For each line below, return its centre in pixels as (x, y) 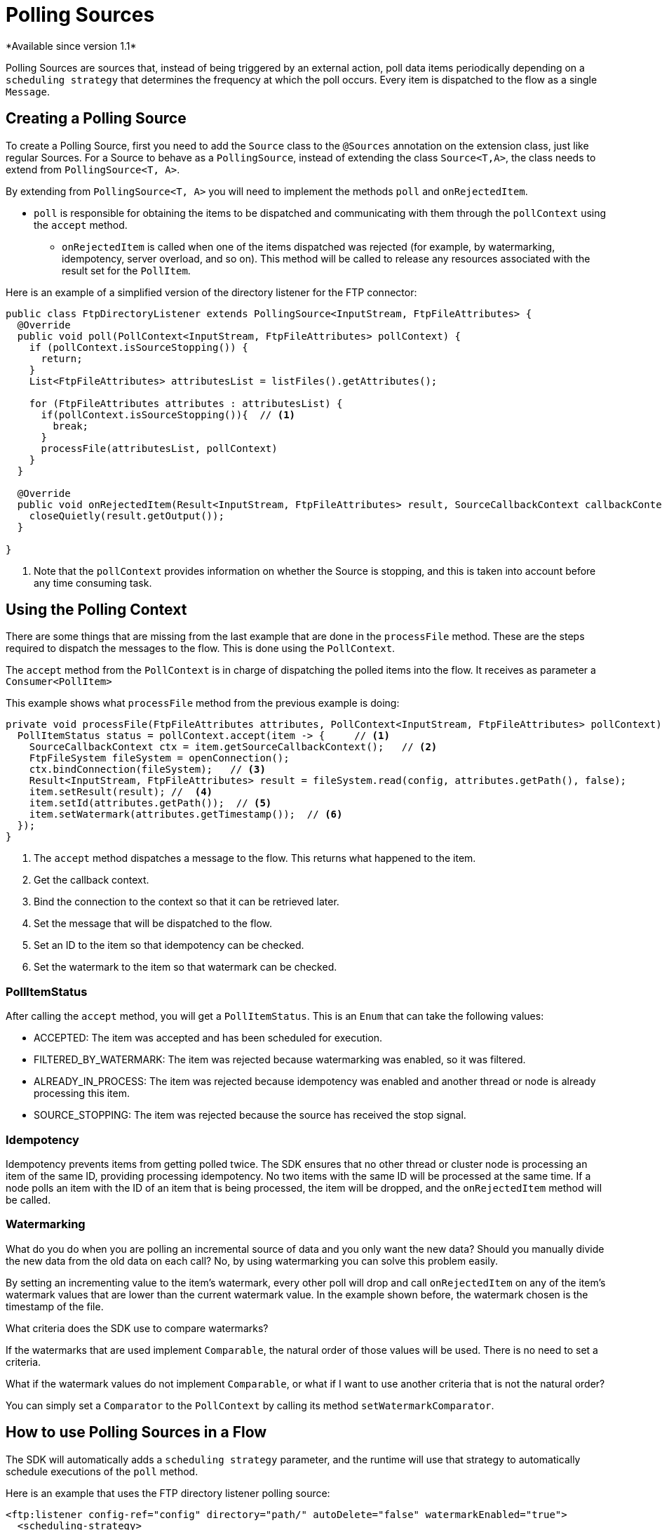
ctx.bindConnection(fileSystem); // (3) (147, 770)
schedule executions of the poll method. (102, 1471)
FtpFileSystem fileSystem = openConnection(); (159, 758)
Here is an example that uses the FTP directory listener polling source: (168, 1493)
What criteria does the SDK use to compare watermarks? (137, 1328)
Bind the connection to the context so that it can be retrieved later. (187, 902)
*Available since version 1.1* (71, 46)
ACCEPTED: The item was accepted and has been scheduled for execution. (208, 1038)
